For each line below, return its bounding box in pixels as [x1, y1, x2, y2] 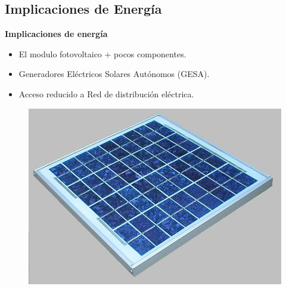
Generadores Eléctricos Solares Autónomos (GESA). [18, 67, 210, 80]
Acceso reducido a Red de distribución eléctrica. [18, 87, 194, 100]
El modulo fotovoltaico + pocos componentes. [18, 47, 186, 60]
